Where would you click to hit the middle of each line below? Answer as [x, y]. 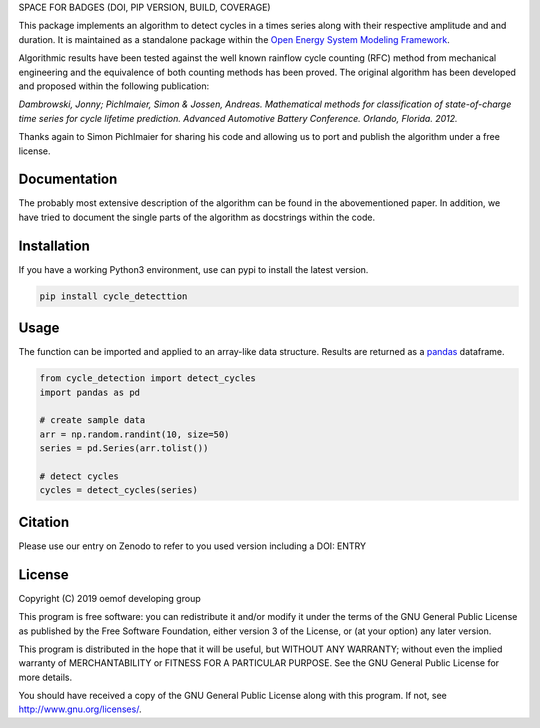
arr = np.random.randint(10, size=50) [134, 434]
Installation [54, 245]
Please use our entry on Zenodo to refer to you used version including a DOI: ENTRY [192, 546]
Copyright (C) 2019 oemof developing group [109, 598]
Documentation [68, 179]
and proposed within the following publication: [114, 86]
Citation [44, 521]
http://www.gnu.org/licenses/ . [80, 709]
